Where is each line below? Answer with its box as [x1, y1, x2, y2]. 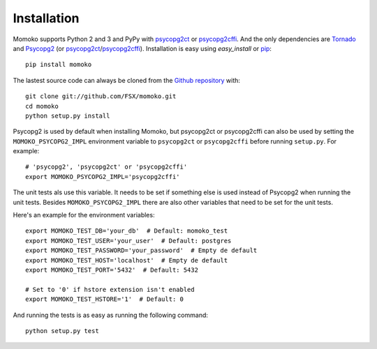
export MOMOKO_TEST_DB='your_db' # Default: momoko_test [25, 227, 228, 235]
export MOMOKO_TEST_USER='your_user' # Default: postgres [25, 237, 232, 245]
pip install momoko [25, 61, 92, 69]
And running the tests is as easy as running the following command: [13, 311, 209, 319]
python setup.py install [25, 111, 110, 120]
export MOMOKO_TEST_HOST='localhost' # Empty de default [25, 256, 228, 264]
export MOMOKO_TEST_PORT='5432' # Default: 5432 [25, 265, 199, 274]
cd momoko [25, 102, 59, 110]
